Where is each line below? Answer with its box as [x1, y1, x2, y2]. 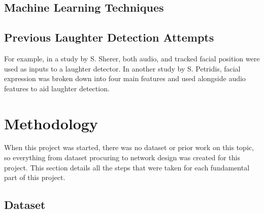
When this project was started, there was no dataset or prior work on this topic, [4, 142, 254, 153]
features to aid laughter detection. [4, 83, 110, 93]
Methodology [4, 113, 98, 133]
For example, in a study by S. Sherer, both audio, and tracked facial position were [4, 53, 260, 63]
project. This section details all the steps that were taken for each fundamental [4, 162, 250, 172]
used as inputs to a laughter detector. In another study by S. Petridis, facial [4, 63, 241, 74]
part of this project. [4, 172, 65, 183]
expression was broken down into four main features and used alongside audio [4, 73, 246, 84]
